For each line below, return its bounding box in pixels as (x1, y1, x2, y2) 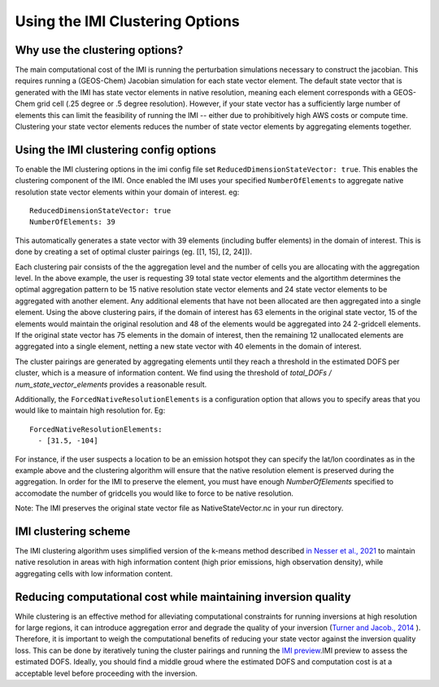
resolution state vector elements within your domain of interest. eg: (15, 187, 240, 197)
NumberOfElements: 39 (29, 217, 115, 227)
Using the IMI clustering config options (15, 142, 217, 156)
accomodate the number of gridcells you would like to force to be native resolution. (15, 488, 294, 498)
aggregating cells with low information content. (15, 568, 173, 578)
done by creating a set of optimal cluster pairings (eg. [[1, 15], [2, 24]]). (15, 247, 252, 256)
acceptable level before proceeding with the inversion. (15, 668, 198, 678)
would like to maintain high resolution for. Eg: (15, 405, 166, 415)
